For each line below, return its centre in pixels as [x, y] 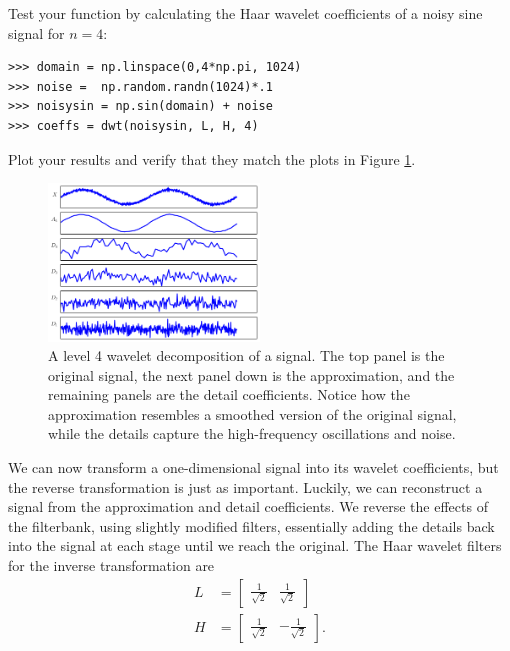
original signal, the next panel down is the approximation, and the [251, 374]
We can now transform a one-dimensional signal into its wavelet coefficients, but [253, 467]
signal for [36, 32]
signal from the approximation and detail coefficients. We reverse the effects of [248, 506]
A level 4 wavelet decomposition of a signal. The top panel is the [246, 355]
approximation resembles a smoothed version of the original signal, [252, 413]
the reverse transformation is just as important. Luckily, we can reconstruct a [245, 486]
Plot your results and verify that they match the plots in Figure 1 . [212, 158]
